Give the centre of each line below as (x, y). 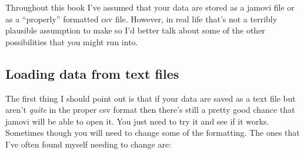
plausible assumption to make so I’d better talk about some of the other (135, 30)
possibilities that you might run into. (72, 41)
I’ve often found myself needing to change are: (88, 144)
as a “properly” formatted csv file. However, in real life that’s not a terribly (141, 19)
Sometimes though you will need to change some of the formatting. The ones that (153, 133)
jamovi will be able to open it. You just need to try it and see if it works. (137, 121)
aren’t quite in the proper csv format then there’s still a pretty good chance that (150, 110)
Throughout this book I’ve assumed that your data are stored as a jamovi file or (150, 7)
